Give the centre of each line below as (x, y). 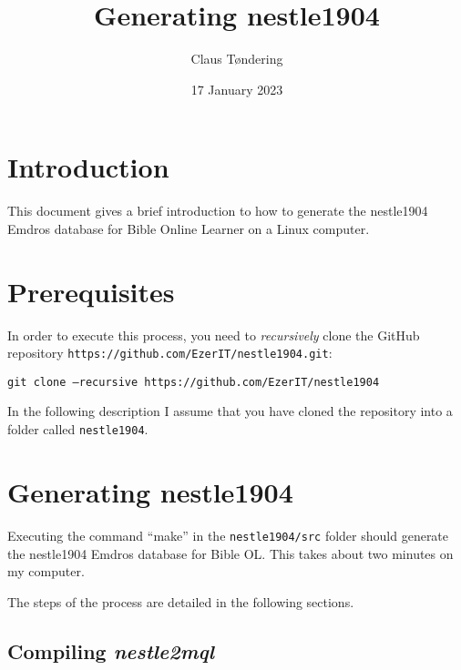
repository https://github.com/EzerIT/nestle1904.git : (170, 353)
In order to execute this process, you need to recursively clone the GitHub (214, 335)
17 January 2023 (237, 89)
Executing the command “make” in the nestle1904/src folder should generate (228, 535)
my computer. (46, 571)
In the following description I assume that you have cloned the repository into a (230, 411)
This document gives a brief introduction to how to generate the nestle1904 (218, 211)
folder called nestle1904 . (78, 429)
